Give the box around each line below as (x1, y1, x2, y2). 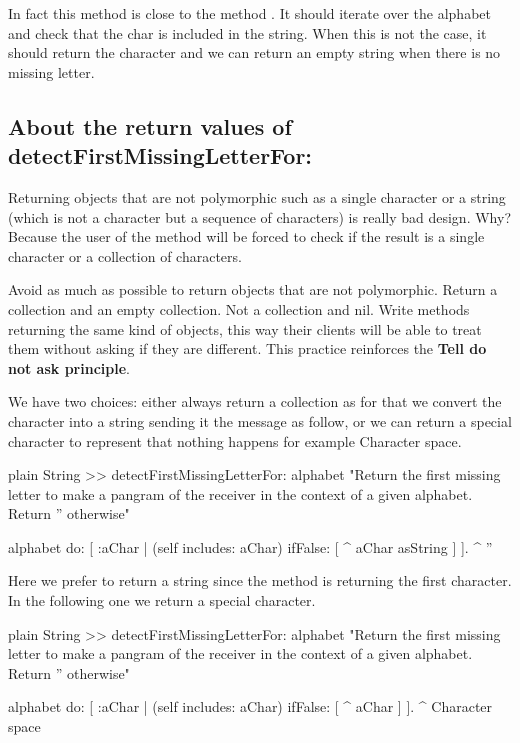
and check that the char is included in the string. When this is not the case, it (8, 22, 487, 43)
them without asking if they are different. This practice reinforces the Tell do (8, 338, 487, 359)
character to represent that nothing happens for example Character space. (8, 430, 462, 451)
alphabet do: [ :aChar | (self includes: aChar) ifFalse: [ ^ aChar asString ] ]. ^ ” (8, 536, 493, 557)
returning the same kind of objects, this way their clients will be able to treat (8, 318, 482, 339)
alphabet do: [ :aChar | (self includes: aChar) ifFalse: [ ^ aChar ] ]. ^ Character (8, 696, 493, 717)
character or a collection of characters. (8, 245, 242, 266)
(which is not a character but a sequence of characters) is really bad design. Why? (8, 206, 511, 227)
